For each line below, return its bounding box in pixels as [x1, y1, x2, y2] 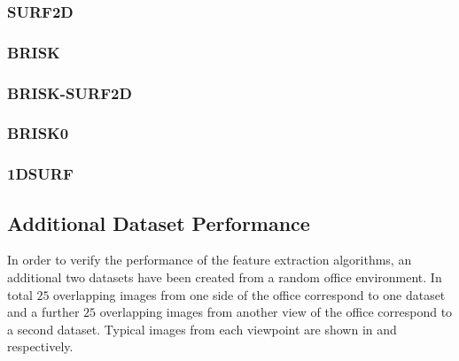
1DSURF [7, 163, 74, 185]
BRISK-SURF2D [7, 81, 132, 104]
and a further [7, 303, 80, 321]
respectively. [7, 337, 74, 356]
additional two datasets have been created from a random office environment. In [7, 268, 442, 287]
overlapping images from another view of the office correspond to [99, 303, 453, 321]
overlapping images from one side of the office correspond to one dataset [53, 285, 446, 303]
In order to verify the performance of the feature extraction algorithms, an [7, 250, 412, 269]
